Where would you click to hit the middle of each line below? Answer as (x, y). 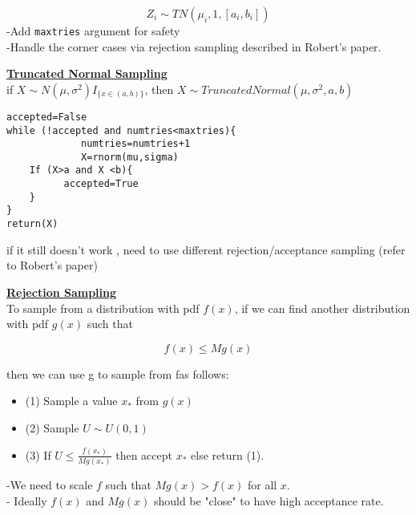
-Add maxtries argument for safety (93, 30)
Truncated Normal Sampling (87, 73)
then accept (144, 454)
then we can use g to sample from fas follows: (118, 373)
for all (262, 485)
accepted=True (101, 184)
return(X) (32, 224)
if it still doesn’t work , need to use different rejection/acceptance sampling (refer (206, 249)
